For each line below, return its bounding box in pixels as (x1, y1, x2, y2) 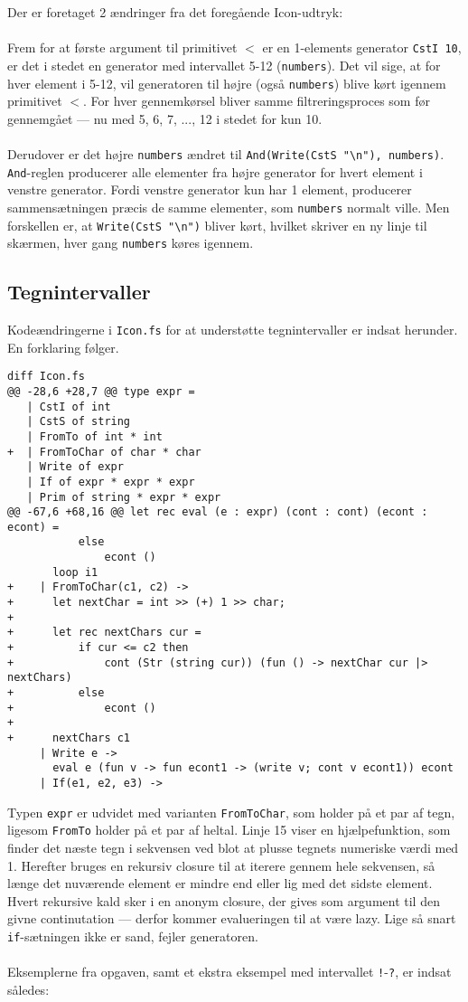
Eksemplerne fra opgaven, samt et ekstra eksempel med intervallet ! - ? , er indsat (7, 962, 452, 981)
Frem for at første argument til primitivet (7, 38, 238, 57)
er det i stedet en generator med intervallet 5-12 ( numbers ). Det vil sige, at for (7, 55, 441, 74)
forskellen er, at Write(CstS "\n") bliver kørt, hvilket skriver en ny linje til (7, 215, 427, 234)
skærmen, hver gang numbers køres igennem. (7, 233, 254, 252)
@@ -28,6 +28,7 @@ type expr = (7, 384, 195, 398)
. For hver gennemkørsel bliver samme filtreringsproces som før (83, 91, 430, 110)
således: (7, 979, 50, 998)
